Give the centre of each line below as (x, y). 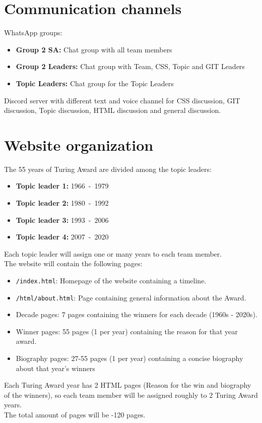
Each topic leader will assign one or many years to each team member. (113, 253)
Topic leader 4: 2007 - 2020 (62, 237)
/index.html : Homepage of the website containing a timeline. (111, 280)
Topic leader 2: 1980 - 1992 (62, 203)
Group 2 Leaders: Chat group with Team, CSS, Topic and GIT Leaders (130, 66)
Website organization (79, 144)
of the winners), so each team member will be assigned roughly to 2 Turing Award (131, 395)
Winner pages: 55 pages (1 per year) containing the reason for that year (127, 331)
